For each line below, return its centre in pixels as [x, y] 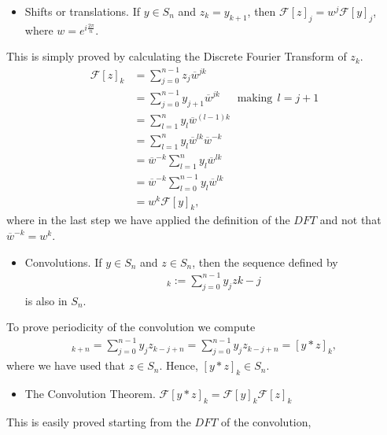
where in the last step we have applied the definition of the [148, 220]
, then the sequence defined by [265, 262]
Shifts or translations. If [82, 11]
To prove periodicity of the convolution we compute [131, 327]
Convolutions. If [63, 262]
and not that [350, 220]
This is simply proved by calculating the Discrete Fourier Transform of [177, 56]
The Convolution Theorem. [90, 393]
